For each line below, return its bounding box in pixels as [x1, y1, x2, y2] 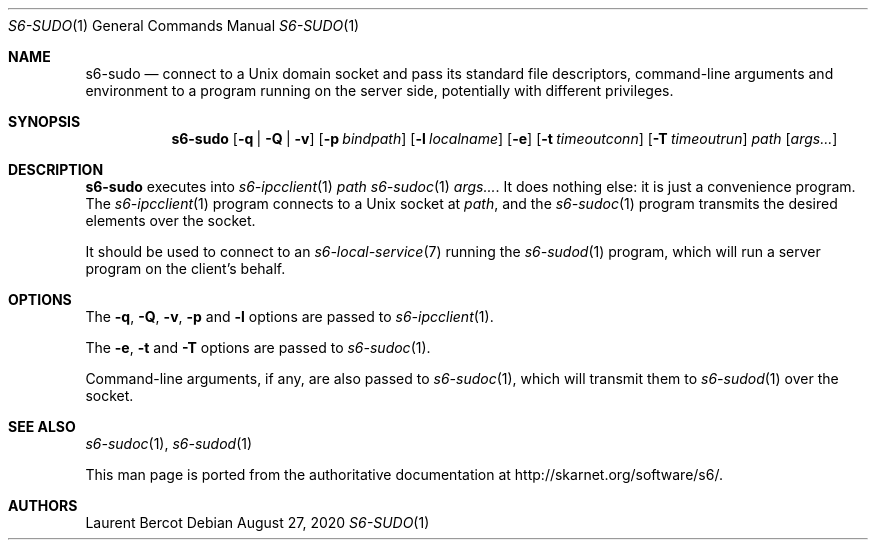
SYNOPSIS [8, 113, 81, 130]
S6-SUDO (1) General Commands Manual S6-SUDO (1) [8, 17, 360, 34]
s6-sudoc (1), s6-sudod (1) [85, 435, 253, 452]
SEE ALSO [8, 418, 76, 435]
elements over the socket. [85, 212, 256, 229]
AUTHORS [8, 497, 78, 514]
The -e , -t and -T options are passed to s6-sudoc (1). [85, 339, 431, 356]
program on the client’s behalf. [85, 260, 286, 277]
